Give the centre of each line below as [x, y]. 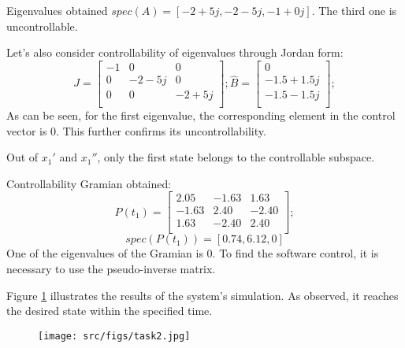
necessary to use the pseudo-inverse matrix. [111, 268]
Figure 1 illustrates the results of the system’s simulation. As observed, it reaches [202, 295]
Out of [22, 157]
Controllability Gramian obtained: [89, 183]
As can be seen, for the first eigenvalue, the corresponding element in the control [201, 115]
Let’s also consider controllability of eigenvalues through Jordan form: [175, 52]
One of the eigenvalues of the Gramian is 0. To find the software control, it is [193, 253]
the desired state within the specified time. [110, 311]
